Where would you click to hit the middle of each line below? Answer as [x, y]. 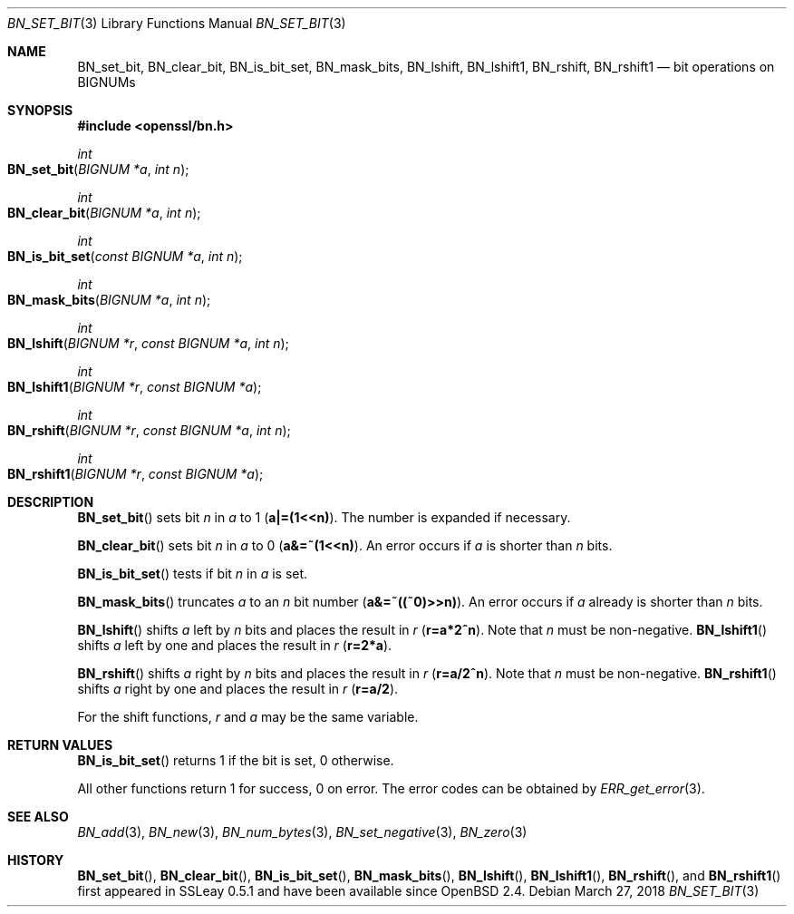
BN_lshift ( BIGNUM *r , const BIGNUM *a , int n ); [148, 343]
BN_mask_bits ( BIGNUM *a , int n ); [109, 300]
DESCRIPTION [51, 502]
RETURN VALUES [60, 745]
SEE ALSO [38, 817]
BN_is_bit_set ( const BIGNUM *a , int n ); [125, 256]
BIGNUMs [107, 82]
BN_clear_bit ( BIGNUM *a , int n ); [104, 213]
